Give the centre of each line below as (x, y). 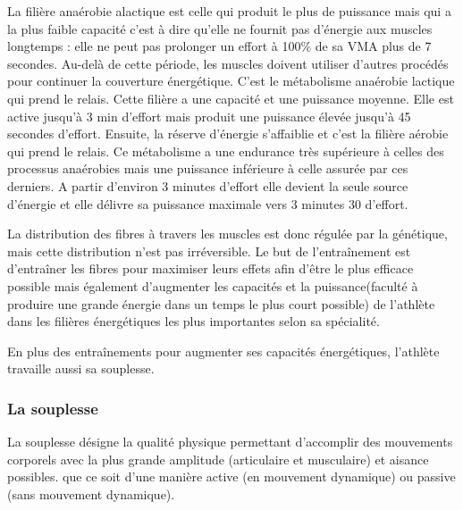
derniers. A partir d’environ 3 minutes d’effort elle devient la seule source (208, 185)
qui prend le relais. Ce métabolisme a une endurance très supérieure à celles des (226, 150)
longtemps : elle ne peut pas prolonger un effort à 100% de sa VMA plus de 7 (219, 46)
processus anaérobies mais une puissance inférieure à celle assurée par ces (208, 168)
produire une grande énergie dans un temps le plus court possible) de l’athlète (221, 303)
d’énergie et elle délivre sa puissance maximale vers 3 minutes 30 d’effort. (208, 203)
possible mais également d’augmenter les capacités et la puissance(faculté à (213, 285)
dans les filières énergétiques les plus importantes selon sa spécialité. (194, 321)
